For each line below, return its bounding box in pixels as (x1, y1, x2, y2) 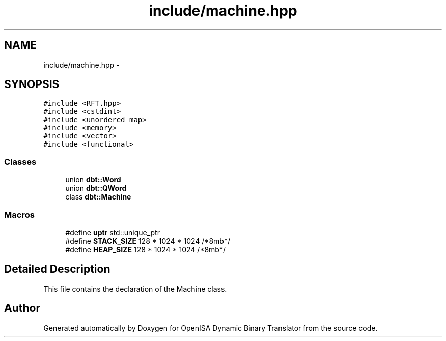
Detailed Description (4, 263, 110, 276)
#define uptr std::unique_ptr (65, 228, 160, 237)
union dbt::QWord (65, 184, 127, 193)
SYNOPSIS (4, 78, 60, 91)
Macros (4, 209, 35, 220)
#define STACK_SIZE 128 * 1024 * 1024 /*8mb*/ (65, 236, 230, 245)
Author (4, 302, 40, 315)
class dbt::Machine (65, 192, 131, 202)
